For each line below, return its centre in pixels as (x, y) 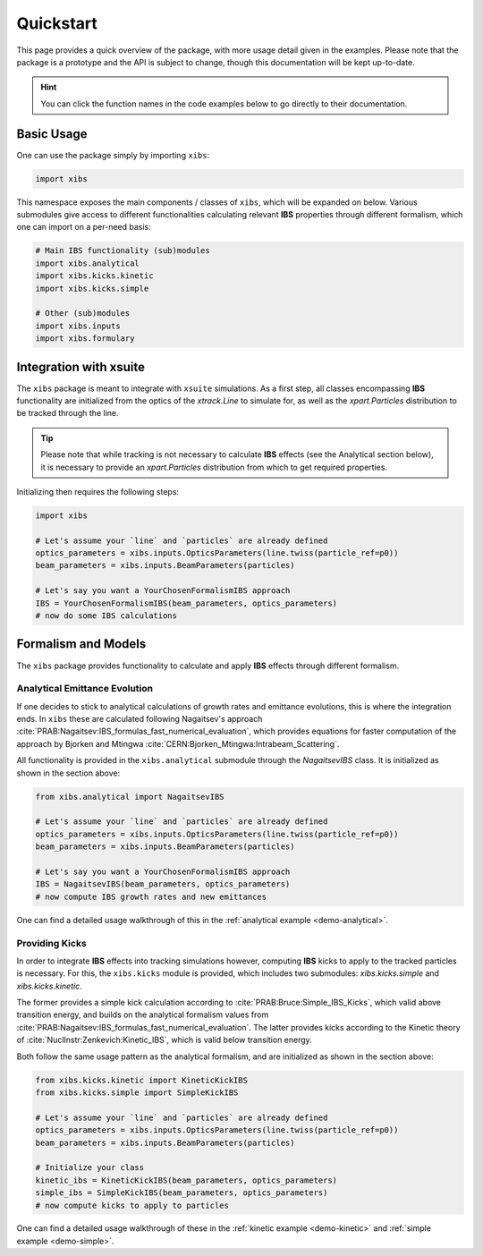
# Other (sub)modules (83, 314)
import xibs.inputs (78, 326)
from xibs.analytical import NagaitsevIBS (130, 797)
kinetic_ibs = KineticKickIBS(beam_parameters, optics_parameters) (186, 1180)
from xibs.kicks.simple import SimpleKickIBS (137, 1092)
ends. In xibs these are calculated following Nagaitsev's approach (140, 719)
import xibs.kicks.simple (92, 288)
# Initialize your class (90, 1168)
